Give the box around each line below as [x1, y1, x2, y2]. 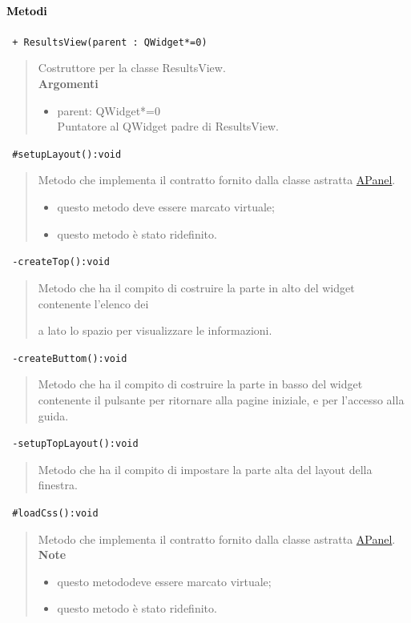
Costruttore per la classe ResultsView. [38, 59, 226, 76]
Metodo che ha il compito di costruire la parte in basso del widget [38, 376, 363, 392]
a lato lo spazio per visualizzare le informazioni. [38, 322, 272, 339]
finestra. [38, 476, 78, 493]
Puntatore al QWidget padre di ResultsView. [57, 118, 279, 135]
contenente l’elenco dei [38, 295, 149, 311]
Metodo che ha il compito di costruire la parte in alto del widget [38, 279, 355, 295]
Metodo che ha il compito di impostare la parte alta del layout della [38, 460, 373, 477]
